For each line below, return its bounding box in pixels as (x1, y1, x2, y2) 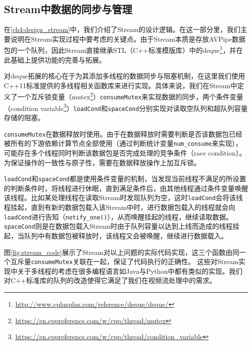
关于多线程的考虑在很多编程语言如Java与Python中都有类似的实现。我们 (17, 266, 243, 276)
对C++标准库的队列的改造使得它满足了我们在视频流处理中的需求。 (4, 275, 216, 285)
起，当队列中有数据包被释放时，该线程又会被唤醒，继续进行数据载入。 (4, 230, 228, 240)
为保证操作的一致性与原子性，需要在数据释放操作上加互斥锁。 (4, 157, 201, 167)
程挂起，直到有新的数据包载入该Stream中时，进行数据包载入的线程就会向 (4, 202, 236, 212)
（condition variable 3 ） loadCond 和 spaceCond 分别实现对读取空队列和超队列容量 (4, 101, 248, 113)
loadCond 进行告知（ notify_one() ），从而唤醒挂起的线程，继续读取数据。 (4, 211, 233, 221)
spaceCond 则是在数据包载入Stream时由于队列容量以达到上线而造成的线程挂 (4, 221, 240, 231)
